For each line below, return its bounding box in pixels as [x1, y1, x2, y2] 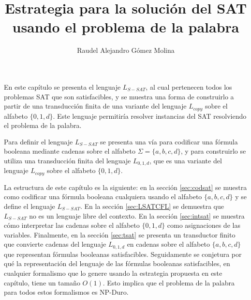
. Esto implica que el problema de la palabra [103, 277, 235, 287]
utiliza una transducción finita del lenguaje [4, 155, 131, 165]
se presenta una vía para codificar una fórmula [100, 136, 238, 146]
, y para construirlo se [180, 146, 246, 156]
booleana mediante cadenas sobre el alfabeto [4, 146, 136, 156]
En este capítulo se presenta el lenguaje [4, 81, 121, 92]
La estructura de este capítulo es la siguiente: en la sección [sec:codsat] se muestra [4, 182, 247, 192]
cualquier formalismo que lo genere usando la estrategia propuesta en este [4, 268, 222, 278]
